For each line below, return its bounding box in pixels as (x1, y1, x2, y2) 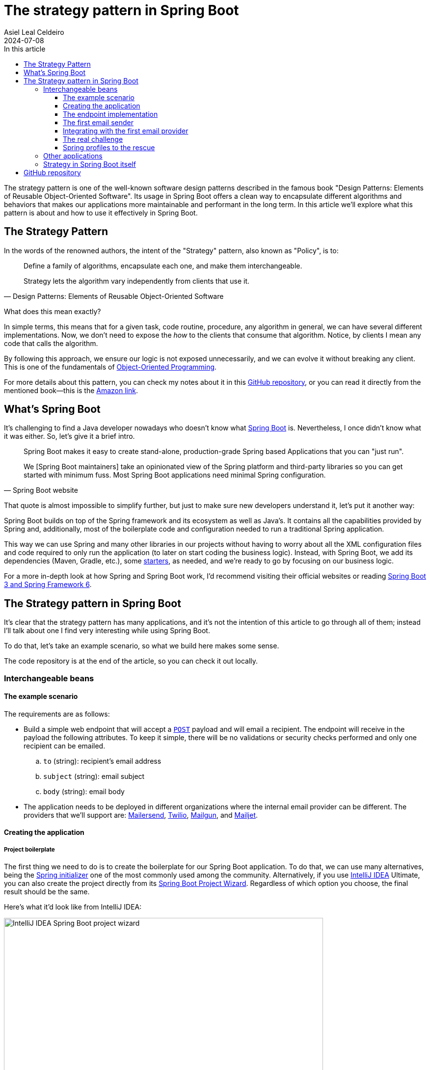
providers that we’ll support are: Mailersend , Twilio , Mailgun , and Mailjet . (24, 810, 258, 819)
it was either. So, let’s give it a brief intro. (4, 432, 135, 441)
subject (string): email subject (43, 772, 145, 780)
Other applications (43, 151, 103, 160)
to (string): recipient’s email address (43, 756, 161, 765)
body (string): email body (43, 787, 125, 796)
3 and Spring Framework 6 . (4, 580, 92, 589)
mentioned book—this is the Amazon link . (4, 386, 138, 395)
